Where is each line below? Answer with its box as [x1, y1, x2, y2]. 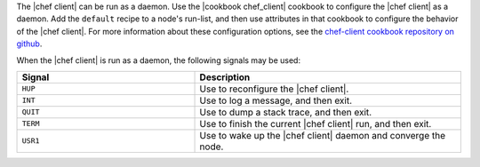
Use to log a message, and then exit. [199, 94, 353, 107]
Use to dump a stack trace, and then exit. [199, 106, 372, 118]
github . [16, 38, 43, 49]
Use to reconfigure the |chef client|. [199, 83, 349, 95]
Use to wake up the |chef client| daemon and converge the [199, 129, 446, 141]
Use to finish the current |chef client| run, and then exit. [199, 117, 432, 130]
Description [199, 71, 251, 83]
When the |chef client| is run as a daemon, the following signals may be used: [16, 54, 301, 66]
